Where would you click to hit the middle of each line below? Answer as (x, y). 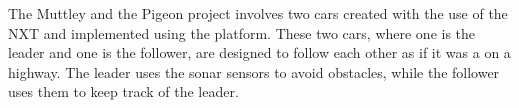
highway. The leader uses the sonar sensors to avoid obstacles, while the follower (254, 71)
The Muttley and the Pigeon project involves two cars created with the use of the (258, 13)
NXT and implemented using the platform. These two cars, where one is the (242, 32)
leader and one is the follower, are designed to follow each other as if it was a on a (259, 52)
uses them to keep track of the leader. (123, 91)
